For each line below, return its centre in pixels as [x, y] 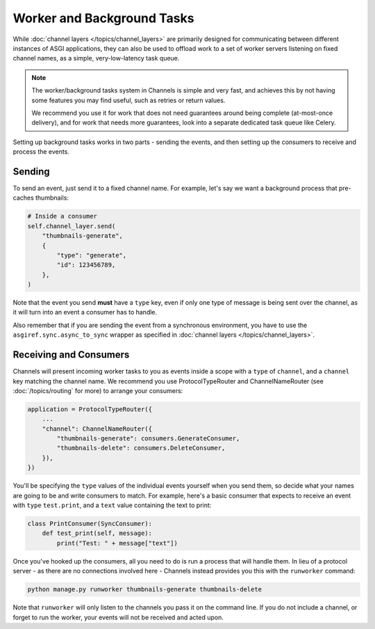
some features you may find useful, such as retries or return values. [128, 100]
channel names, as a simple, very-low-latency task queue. [96, 58]
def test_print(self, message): [97, 533]
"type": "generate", [92, 255]
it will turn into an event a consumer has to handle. [85, 312]
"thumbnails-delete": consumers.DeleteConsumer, [141, 448]
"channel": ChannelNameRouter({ [97, 429]
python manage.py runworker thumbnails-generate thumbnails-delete [145, 589]
